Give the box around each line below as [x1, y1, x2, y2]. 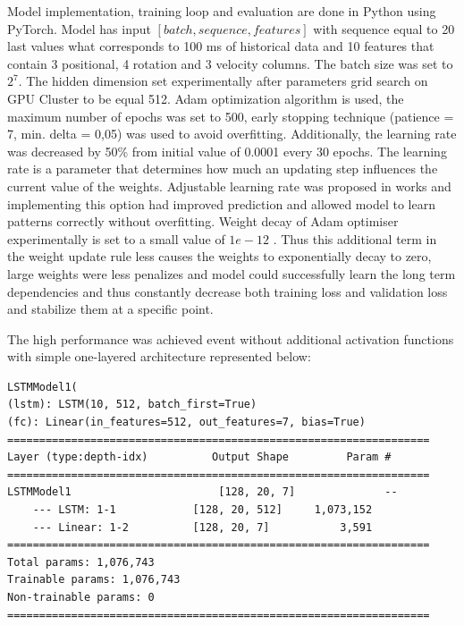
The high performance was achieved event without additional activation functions [7, 329, 454, 348]
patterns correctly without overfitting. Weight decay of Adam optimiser [7, 212, 399, 231]
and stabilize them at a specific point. [7, 300, 214, 318]
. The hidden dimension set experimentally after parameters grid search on [18, 72, 428, 90]
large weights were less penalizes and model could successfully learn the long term [7, 264, 456, 283]
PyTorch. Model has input [7, 19, 151, 38]
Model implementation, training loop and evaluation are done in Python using [7, 2, 436, 20]
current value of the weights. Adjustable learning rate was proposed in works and [7, 176, 451, 195]
